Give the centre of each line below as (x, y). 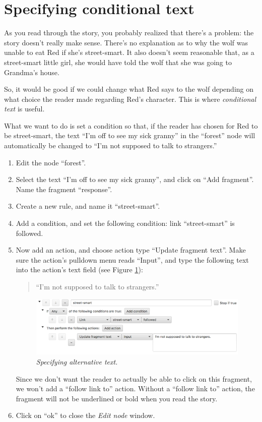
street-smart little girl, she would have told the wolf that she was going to (118, 62)
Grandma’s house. (32, 72)
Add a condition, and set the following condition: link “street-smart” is (125, 223)
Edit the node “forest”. (51, 162)
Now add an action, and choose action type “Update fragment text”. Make (131, 250)
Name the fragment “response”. (64, 189)
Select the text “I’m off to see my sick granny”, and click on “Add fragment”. (135, 179)
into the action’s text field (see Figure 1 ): (79, 269)
